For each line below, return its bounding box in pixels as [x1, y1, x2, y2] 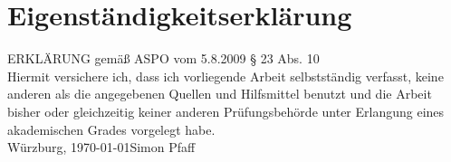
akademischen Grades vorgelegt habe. [7, 119, 216, 138]
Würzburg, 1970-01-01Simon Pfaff [7, 138, 196, 157]
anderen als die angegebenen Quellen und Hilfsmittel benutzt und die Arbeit [7, 84, 432, 103]
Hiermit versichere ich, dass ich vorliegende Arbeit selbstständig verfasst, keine [7, 66, 444, 85]
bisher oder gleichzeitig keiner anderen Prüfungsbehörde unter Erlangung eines [7, 101, 445, 120]
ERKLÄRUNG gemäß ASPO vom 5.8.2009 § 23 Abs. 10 [7, 49, 320, 68]
